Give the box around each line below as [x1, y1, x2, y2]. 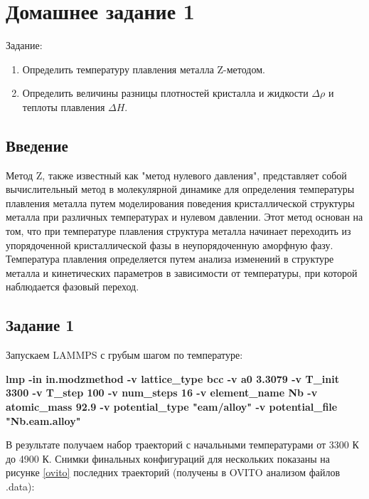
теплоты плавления [22, 99, 105, 114]
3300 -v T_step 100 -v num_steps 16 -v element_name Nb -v [6, 385, 318, 400]
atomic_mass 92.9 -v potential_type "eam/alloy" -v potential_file [6, 399, 338, 414]
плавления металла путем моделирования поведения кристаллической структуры [6, 195, 355, 210]
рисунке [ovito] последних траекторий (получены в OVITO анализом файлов [6, 465, 341, 480]
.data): [6, 479, 35, 493]
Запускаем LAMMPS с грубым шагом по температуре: [6, 347, 243, 362]
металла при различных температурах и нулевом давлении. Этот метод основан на [6, 209, 363, 224]
